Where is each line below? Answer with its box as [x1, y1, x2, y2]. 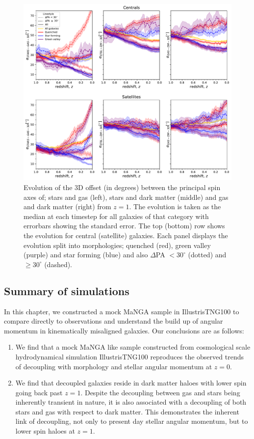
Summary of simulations [4, 283, 129, 298]
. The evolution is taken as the [129, 201, 221, 212]
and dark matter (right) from [24, 201, 111, 212]
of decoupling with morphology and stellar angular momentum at [15, 361, 212, 371]
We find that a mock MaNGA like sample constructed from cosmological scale [15, 342, 251, 352]
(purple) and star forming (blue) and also [24, 249, 148, 260]
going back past [15, 387, 63, 397]
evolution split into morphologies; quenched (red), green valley [24, 240, 211, 250]
